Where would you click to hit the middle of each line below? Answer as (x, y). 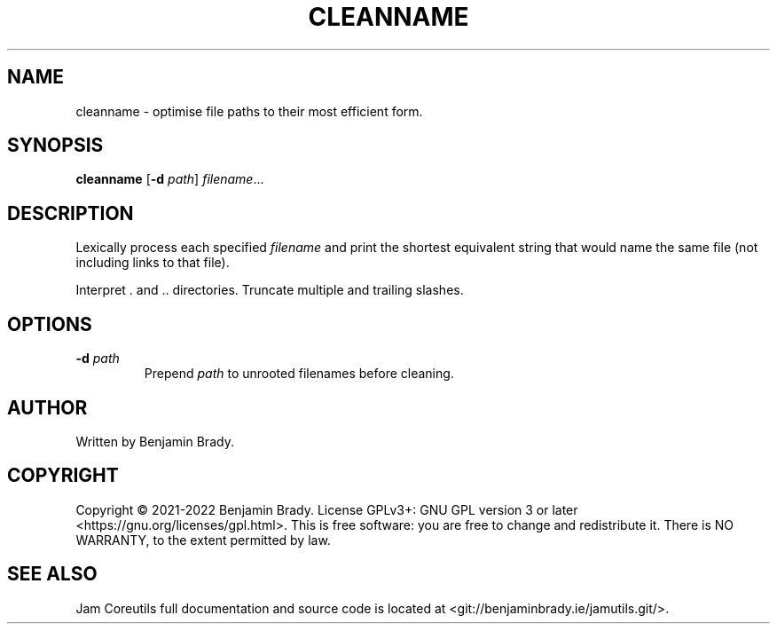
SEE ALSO (52, 574)
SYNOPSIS (55, 146)
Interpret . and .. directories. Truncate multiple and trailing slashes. (270, 290)
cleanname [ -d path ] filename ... (170, 179)
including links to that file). (153, 263)
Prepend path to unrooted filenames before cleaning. (299, 374)
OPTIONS (50, 324)
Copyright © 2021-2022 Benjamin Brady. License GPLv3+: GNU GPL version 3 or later (327, 509)
